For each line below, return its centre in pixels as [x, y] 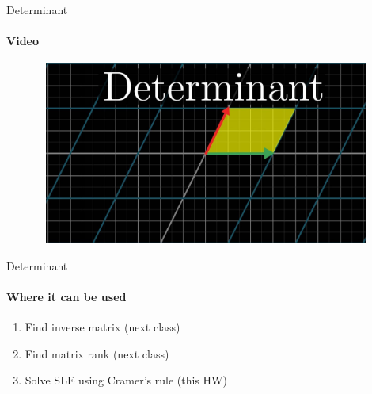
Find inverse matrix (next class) [102, 327]
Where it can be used [66, 296]
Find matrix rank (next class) [97, 353]
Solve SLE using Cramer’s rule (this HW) [126, 380]
